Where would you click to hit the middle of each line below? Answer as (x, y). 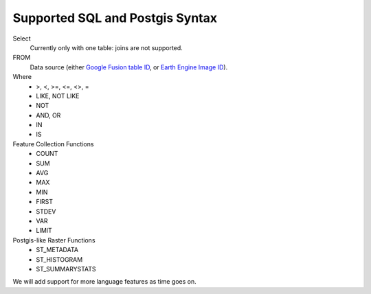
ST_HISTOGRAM (59, 259)
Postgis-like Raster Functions (54, 240)
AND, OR (48, 115)
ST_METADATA (57, 250)
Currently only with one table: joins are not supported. (106, 47)
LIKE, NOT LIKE (58, 95)
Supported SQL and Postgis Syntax (115, 18)
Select (22, 38)
